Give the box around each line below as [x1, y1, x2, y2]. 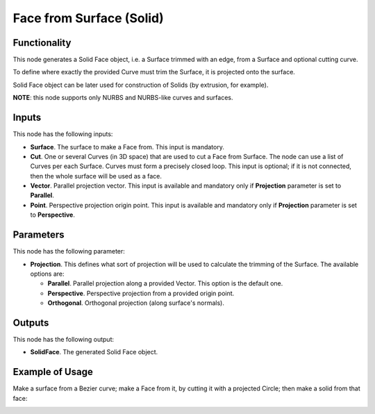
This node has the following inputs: [12, 130, 113, 138]
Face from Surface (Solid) [12, 10, 165, 26]
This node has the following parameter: [12, 247, 125, 256]
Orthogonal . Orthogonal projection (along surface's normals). [47, 299, 225, 307]
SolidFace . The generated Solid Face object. [30, 348, 158, 356]
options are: [30, 270, 65, 278]
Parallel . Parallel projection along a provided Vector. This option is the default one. [47, 279, 283, 288]
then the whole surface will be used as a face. [30, 172, 162, 180]
